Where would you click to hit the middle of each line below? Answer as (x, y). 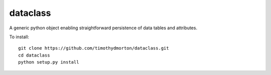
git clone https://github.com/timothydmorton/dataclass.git (94, 48)
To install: (19, 37)
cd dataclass (34, 55)
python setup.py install (49, 62)
